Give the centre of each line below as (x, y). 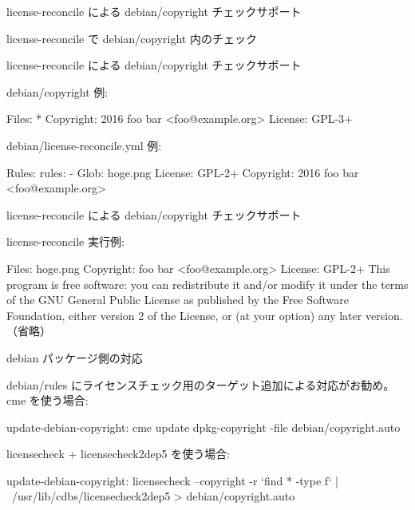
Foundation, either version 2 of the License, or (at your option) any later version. (205, 315)
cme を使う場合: (47, 400)
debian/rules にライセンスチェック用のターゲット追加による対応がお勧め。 (201, 384)
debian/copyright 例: (57, 91)
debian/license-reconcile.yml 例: (84, 145)
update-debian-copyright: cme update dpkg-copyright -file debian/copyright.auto (204, 427)
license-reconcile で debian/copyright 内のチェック (132, 38)
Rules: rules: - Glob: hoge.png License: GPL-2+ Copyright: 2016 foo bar (183, 172)
